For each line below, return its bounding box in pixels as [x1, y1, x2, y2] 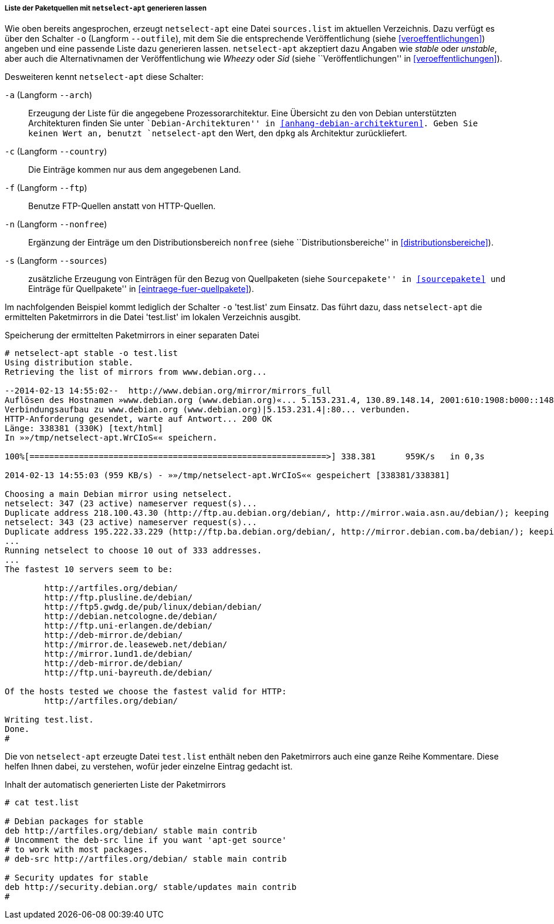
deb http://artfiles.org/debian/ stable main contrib [5, 826, 257, 836]
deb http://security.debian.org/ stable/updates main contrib [5, 882, 297, 892]
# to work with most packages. [5, 845, 148, 855]
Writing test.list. [5, 715, 94, 725]
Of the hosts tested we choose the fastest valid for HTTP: [5, 687, 287, 697]
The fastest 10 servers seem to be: [5, 565, 173, 574]
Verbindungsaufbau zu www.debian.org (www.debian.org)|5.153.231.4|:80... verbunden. [5, 405, 411, 415]
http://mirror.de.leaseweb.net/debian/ [44, 640, 228, 650]
